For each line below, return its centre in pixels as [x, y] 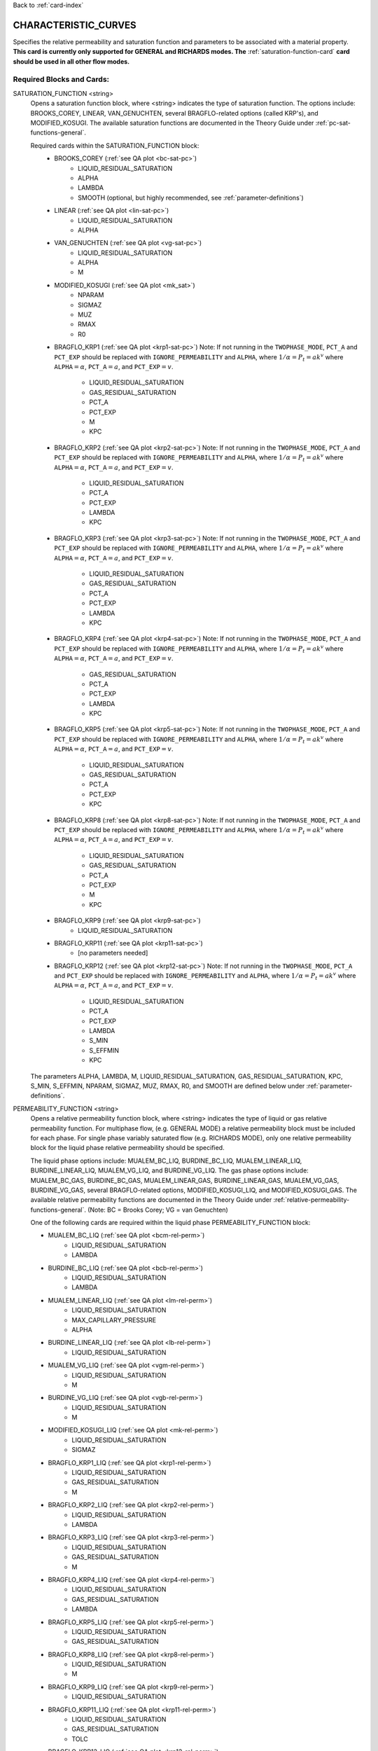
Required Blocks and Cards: [61, 79]
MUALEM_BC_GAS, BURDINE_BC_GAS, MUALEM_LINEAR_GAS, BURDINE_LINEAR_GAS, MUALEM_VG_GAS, [185, 1180]
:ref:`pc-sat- [333, 123]
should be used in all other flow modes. [71, 61]
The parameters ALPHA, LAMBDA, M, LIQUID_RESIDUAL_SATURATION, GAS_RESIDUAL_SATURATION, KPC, [187, 1076]
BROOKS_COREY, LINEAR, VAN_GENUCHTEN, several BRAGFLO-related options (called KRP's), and [174, 113]
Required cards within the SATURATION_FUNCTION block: [115, 145]
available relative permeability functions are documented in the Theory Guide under [151, 1200]
